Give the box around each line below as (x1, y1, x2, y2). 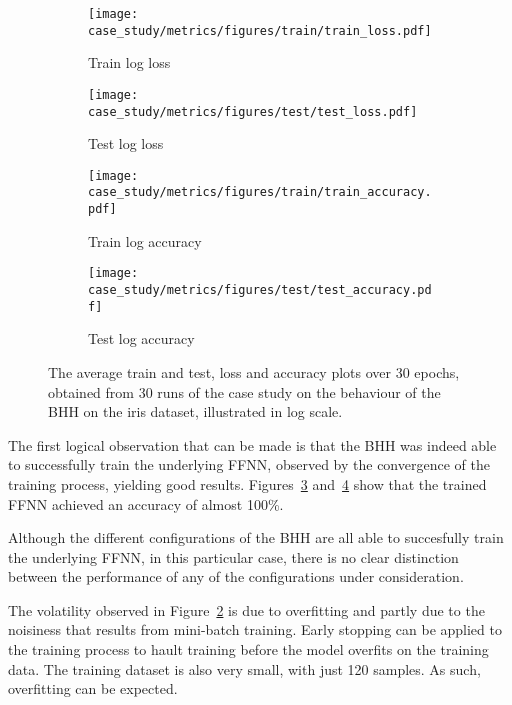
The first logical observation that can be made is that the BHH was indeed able (8, 434, 497, 455)
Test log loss (88, 133, 164, 154)
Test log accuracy (88, 328, 195, 349)
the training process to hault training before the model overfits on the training (8, 639, 489, 660)
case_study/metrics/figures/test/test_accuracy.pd (88, 283, 432, 298)
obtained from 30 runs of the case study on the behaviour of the (48, 381, 441, 402)
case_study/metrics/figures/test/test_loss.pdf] (88, 104, 418, 119)
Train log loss (88, 52, 171, 73)
